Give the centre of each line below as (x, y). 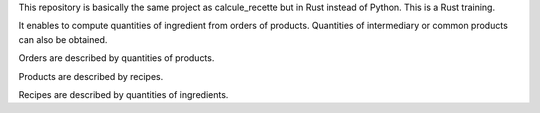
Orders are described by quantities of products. (116, 58)
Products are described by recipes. (91, 76)
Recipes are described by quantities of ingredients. (123, 94)
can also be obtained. (63, 39)
